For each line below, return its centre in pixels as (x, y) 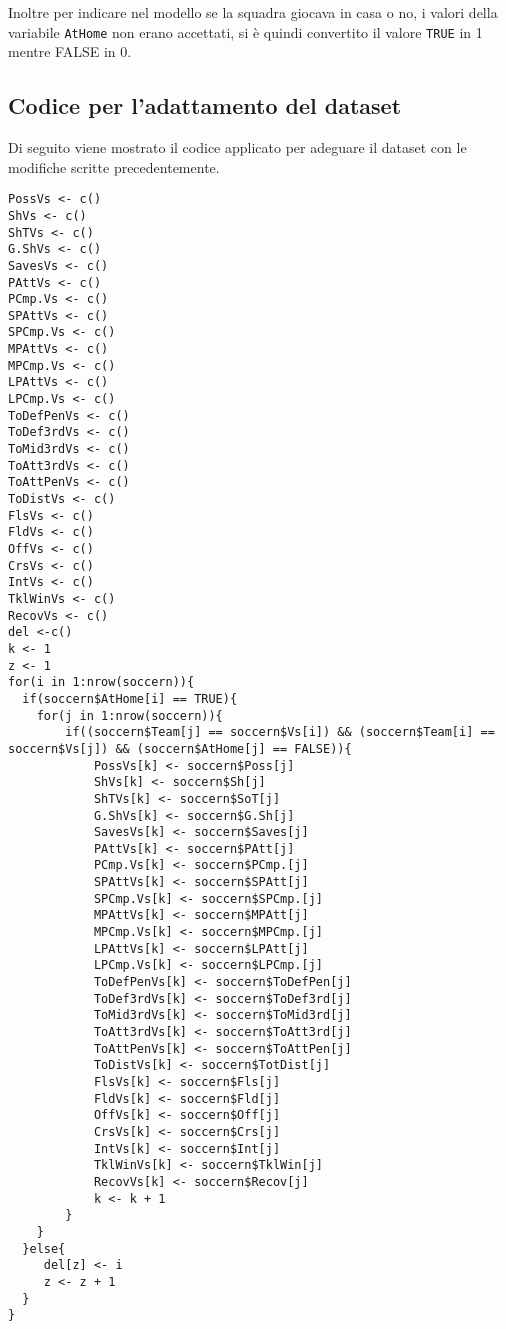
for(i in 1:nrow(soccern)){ (101, 682)
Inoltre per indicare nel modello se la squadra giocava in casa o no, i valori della (253, 12)
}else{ (44, 1248)
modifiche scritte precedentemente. (114, 166)
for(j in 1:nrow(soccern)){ (129, 715)
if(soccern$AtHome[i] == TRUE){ (130, 698)
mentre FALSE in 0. (70, 51)
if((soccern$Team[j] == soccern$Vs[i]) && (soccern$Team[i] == (280, 732)
